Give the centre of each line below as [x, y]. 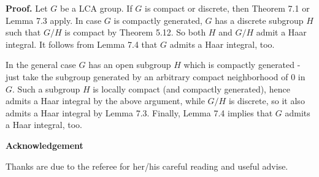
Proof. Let [27, 8]
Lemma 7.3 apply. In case [54, 20]
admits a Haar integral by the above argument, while [105, 101]
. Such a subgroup [46, 88]
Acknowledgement [44, 145]
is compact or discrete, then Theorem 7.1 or [227, 8]
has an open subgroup [130, 65]
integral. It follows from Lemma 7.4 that [82, 44]
